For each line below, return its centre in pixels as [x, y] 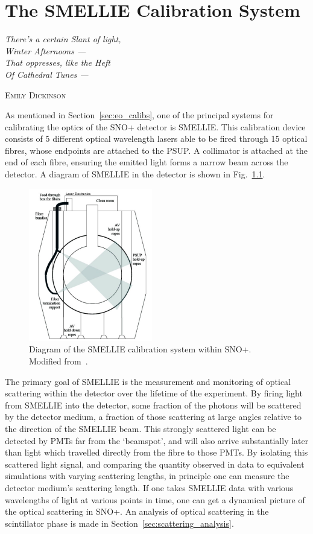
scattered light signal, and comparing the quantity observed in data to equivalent [155, 464]
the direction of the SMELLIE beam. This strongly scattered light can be [141, 429]
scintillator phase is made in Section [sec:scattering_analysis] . [119, 523]
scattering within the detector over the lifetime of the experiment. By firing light [154, 393]
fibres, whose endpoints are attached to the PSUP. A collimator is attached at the [156, 150]
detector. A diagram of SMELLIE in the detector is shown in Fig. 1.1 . [135, 174]
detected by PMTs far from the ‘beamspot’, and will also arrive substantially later [157, 440]
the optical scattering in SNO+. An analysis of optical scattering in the [137, 511]
